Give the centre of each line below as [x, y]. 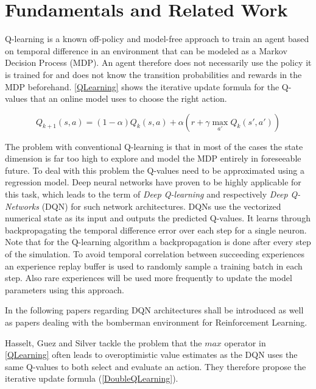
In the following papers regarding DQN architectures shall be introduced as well [154, 310]
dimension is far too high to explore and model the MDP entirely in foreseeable [153, 158]
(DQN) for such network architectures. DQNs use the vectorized [161, 206]
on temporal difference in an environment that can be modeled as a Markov [146, 50]
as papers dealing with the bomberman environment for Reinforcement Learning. [156, 322]
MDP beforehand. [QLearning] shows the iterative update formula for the [142, 86]
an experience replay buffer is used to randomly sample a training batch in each [154, 266]
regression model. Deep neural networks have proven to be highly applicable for [153, 182]
